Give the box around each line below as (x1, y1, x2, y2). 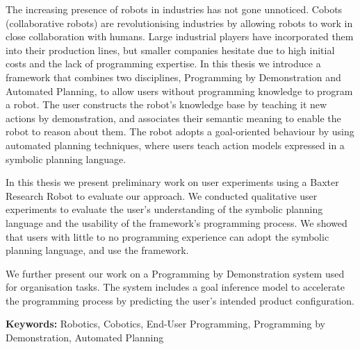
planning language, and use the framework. (6, 243, 189, 257)
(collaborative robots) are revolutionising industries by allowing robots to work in (6, 15, 353, 30)
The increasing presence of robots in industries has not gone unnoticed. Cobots (6, 2, 343, 16)
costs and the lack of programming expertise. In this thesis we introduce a (6, 56, 321, 71)
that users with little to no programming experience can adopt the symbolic (6, 229, 329, 244)
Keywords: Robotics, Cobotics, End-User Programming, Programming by (6, 316, 325, 331)
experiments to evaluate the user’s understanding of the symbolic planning (6, 202, 323, 216)
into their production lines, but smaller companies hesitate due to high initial (6, 42, 335, 57)
